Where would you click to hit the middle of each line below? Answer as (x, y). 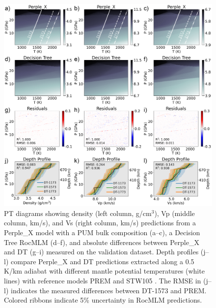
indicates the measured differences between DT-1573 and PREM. (108, 290)
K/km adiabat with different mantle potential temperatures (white (104, 271)
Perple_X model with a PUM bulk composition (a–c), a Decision (102, 232)
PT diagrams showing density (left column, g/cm (78, 213)
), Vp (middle (175, 213)
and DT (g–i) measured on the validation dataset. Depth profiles (101, 252)
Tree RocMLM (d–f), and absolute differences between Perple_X (102, 242)
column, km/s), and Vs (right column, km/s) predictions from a (100, 223)
